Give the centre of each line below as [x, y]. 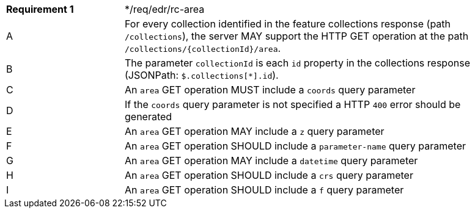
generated [149, 117]
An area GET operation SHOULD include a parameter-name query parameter [296, 146]
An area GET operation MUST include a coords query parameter [270, 90]
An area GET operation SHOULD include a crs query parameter [269, 175]
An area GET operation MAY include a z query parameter [255, 131]
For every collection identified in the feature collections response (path [288, 24]
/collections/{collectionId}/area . [203, 48]
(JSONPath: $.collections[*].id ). [202, 75]
